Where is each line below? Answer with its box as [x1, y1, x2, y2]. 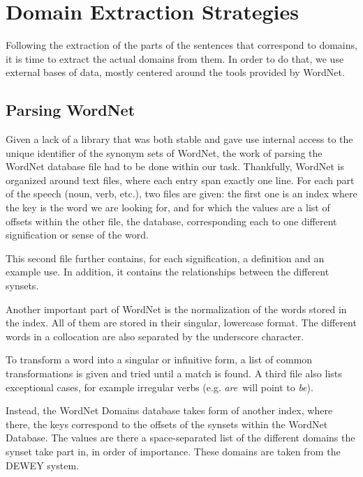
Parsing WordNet [6, 99, 135, 121]
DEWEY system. [6, 457, 79, 472]
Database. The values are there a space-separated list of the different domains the [6, 430, 355, 445]
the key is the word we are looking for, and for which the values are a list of [6, 200, 330, 215]
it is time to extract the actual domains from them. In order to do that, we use [6, 51, 344, 66]
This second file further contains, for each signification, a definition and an [6, 250, 325, 265]
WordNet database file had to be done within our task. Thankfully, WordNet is [6, 159, 344, 174]
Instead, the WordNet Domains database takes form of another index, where [6, 403, 333, 418]
